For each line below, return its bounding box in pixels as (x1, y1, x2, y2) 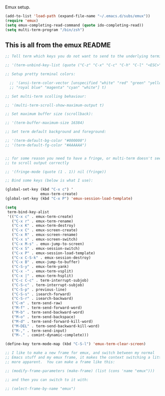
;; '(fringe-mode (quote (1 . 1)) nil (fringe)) (5, 169, 107, 174)
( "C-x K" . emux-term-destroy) (11, 223, 76, 228)
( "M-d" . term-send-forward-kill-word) (11, 319, 93, 324)
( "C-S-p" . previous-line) (11, 287, 67, 292)
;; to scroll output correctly (5, 160, 69, 165)
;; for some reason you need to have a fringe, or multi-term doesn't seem (5, 156, 164, 161)
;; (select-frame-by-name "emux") (5, 386, 76, 391)
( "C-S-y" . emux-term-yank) (11, 264, 69, 269)
